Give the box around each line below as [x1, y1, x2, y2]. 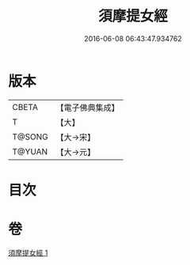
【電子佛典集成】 [55, 102, 120, 113]
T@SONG [12, 131, 49, 142]
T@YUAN [12, 146, 48, 157]
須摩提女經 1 [8, 248, 48, 257]
